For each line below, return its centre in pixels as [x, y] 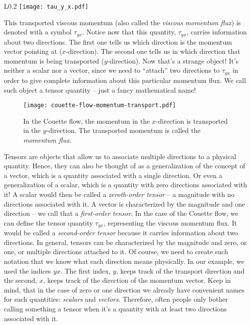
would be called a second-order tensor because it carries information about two [121, 233]
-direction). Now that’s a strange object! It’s [173, 60]
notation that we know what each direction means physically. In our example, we [124, 261]
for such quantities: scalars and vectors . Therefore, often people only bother [116, 299]
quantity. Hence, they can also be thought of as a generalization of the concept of [125, 166]
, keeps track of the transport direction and [180, 270]
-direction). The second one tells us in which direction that [153, 51]
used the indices [28, 270]
